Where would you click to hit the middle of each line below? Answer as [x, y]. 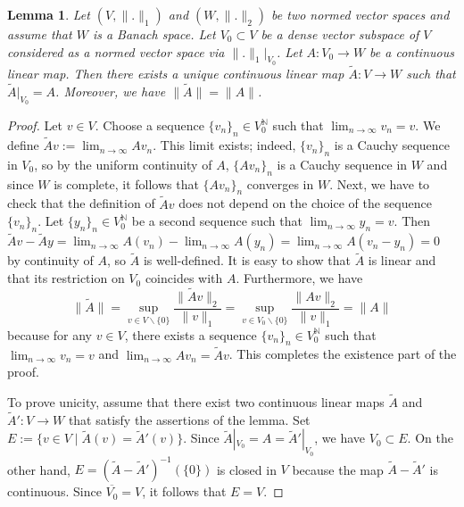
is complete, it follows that [126, 183]
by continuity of [50, 260]
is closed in [246, 469]
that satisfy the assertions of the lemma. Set [189, 419]
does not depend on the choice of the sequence [305, 203]
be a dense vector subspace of [340, 34]
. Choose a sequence [149, 125]
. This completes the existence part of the [343, 354]
